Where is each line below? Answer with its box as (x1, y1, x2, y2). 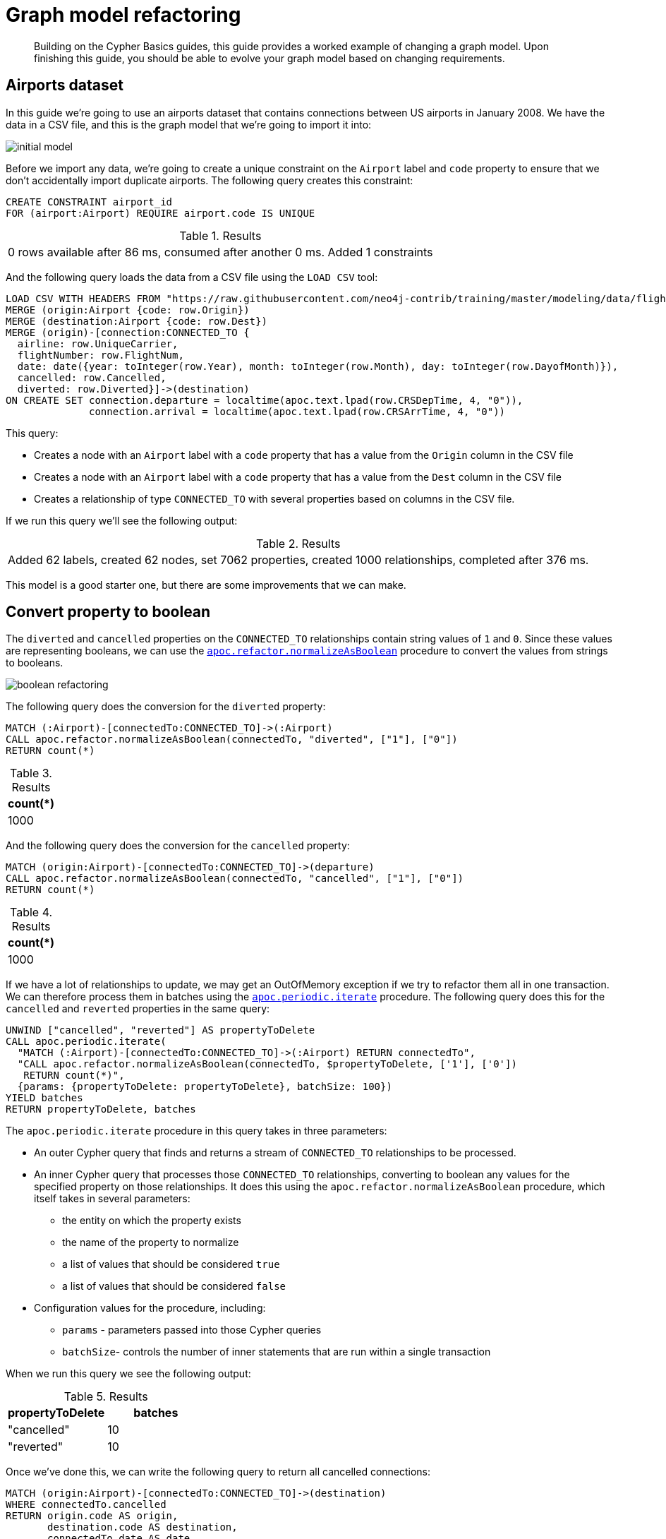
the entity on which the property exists (62, 1214, 241, 1227)
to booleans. (6, 657, 63, 669)
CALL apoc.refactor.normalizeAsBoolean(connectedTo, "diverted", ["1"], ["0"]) (6, 733, 458, 745)
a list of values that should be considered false (62, 1280, 286, 1293)
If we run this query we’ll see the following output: (6, 514, 238, 527)
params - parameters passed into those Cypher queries (62, 1324, 322, 1336)
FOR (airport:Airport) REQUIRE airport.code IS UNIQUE (6, 207, 315, 219)
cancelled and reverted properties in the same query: (6, 1002, 270, 1015)
